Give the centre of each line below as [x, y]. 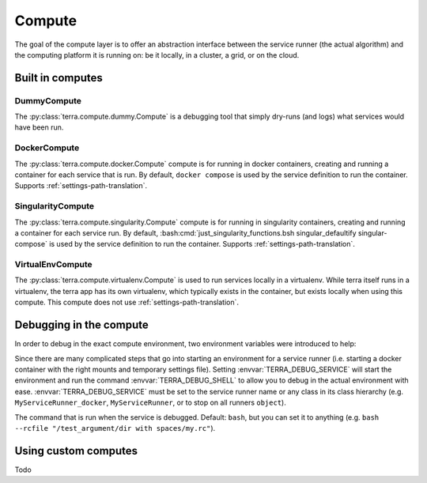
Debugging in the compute [82, 325]
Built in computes [59, 78]
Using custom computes [76, 451]
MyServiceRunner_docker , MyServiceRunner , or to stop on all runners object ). [150, 402]
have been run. [39, 127]
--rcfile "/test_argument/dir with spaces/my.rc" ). [115, 428]
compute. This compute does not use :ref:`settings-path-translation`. [127, 302]
